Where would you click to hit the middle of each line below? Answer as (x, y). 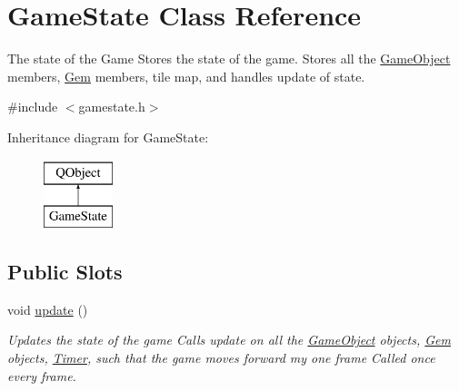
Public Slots (65, 272)
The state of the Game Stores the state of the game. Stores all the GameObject (229, 59)
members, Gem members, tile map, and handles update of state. (186, 76)
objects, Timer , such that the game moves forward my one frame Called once (221, 358)
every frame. (42, 375)
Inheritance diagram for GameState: (108, 137)
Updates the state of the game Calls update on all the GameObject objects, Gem (229, 340)
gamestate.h (112, 107)
